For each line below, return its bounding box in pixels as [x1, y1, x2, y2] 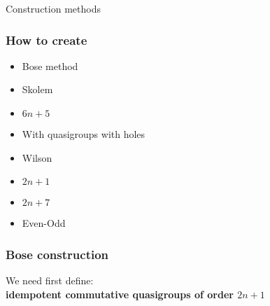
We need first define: [6, 273, 94, 287]
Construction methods [6, 1, 101, 15]
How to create [6, 31, 87, 48]
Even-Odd [22, 216, 66, 230]
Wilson [22, 150, 52, 165]
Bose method [22, 58, 78, 73]
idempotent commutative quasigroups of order [6, 286, 234, 301]
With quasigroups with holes [22, 127, 145, 141]
